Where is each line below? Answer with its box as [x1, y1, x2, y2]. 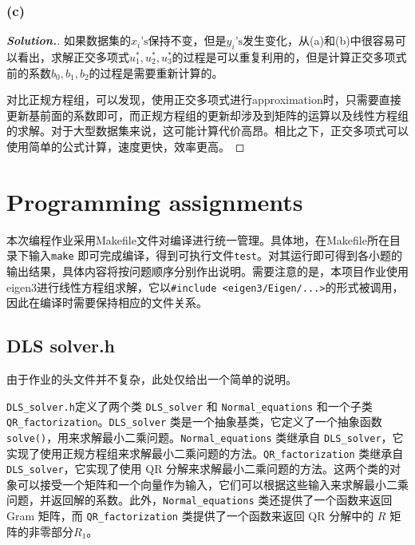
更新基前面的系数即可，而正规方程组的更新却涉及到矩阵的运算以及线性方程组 [6, 106, 409, 123]
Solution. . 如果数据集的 [6, 32, 131, 49]
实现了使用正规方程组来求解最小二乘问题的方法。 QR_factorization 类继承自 [6, 444, 404, 461]
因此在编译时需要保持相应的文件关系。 [6, 294, 207, 311]
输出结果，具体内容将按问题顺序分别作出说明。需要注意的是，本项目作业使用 [6, 262, 409, 279]
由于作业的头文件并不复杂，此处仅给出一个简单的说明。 [6, 371, 297, 387]
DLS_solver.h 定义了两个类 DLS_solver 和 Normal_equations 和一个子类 [6, 397, 373, 414]
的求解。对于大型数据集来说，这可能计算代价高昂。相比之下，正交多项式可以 [6, 122, 409, 139]
